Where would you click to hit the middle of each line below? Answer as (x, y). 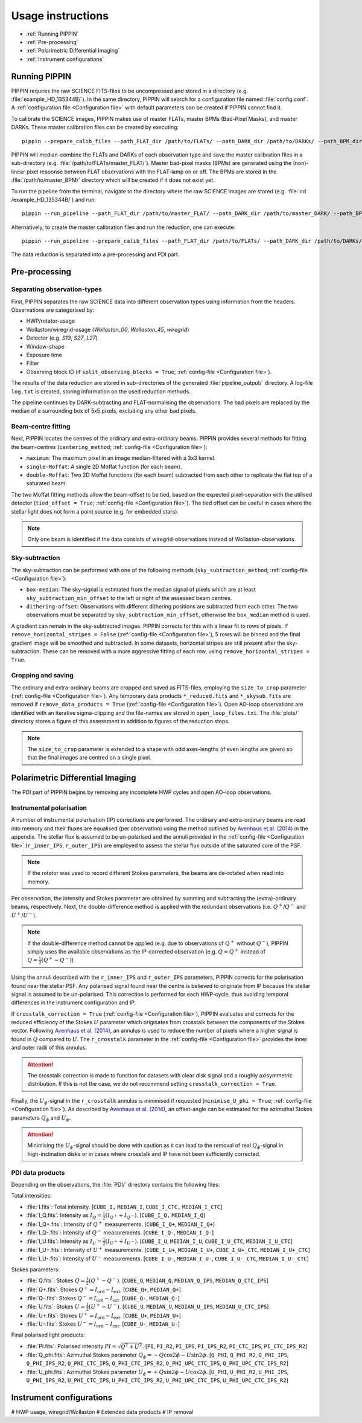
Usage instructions (60, 16)
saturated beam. (47, 483)
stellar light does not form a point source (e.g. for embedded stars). (95, 511)
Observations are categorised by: (53, 310)
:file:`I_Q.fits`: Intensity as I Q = (64, 1216)
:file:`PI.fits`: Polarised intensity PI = (71, 1346)
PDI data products (38, 1172)
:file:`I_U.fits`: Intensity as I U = (64, 1242)
